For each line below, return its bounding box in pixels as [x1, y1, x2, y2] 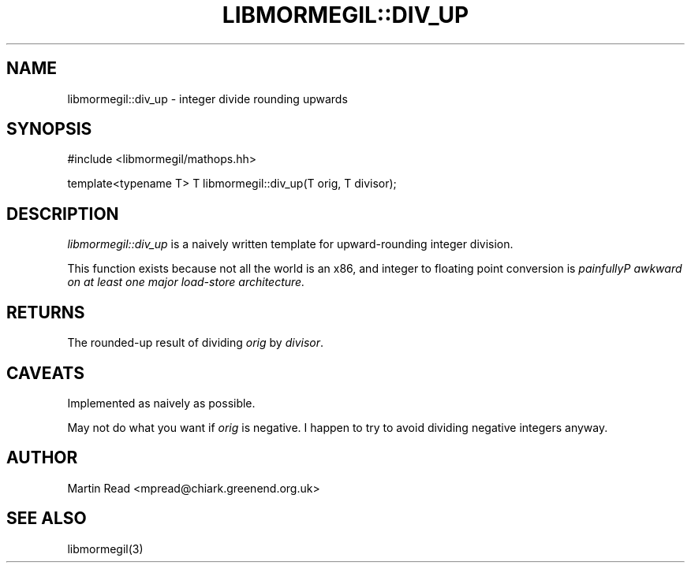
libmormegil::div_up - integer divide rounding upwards [67, 91, 348, 106]
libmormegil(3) [67, 541, 144, 556]
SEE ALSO [6, 508, 87, 529]
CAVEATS [6, 363, 84, 383]
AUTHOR [6, 448, 78, 468]
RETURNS [6, 302, 85, 322]
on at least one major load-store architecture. [67, 275, 305, 289]
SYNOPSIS [6, 119, 92, 139]
